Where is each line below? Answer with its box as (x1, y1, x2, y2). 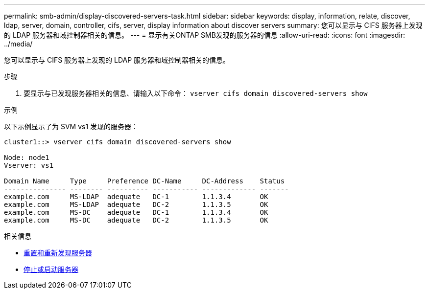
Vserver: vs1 (4, 161, 54, 169)
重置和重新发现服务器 (24, 248, 92, 257)
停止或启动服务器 (24, 265, 78, 273)
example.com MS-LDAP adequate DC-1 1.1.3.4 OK (4, 193, 268, 201)
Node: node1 (4, 154, 49, 161)
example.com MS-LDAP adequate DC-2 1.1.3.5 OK (4, 201, 268, 208)
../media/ (4, 40, 33, 48)
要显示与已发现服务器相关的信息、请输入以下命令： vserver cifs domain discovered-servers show (24, 89, 368, 97)
